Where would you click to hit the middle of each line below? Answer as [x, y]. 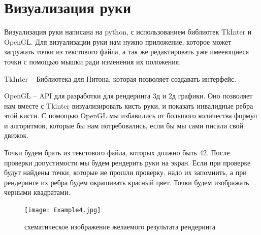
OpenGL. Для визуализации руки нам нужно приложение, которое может [118, 41]
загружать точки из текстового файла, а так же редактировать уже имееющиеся [127, 52]
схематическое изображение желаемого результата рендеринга [120, 226]
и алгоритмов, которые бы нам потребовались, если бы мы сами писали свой [124, 125]
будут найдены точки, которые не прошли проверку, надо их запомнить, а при [125, 172]
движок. [17, 135]
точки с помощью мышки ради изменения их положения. [93, 61]
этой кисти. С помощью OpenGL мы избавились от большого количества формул [131, 115]
